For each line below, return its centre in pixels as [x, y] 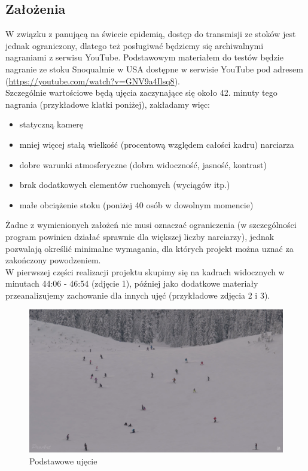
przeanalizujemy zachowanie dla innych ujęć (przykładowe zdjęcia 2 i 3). [138, 295]
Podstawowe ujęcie [63, 461]
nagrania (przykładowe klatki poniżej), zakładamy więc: [108, 104]
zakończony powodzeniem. [53, 260]
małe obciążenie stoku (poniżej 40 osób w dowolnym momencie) [136, 204]
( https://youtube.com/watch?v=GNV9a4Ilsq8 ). [93, 80]
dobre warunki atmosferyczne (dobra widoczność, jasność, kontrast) [143, 164]
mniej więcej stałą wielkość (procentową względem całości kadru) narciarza [157, 144]
